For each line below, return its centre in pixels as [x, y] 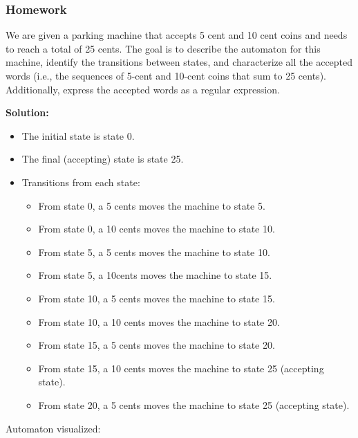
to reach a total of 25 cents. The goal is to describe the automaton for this [163, 48]
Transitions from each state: [81, 182]
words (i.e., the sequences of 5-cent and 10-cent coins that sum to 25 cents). [166, 75]
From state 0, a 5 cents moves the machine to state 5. [152, 205]
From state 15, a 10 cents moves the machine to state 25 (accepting [181, 368]
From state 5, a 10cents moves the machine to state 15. [155, 275]
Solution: [27, 112]
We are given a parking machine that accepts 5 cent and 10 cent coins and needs [177, 35]
